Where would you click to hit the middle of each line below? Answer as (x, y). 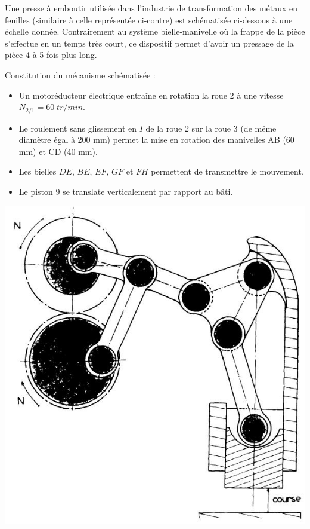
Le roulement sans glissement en (78, 128)
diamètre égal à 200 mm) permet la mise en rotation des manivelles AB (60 (156, 140)
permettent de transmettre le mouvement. (227, 171)
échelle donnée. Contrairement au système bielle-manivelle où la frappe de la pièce (155, 31)
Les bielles (38, 171)
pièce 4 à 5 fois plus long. (51, 55)
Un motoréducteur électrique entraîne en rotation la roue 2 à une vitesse (151, 95)
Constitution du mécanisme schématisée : (80, 74)
